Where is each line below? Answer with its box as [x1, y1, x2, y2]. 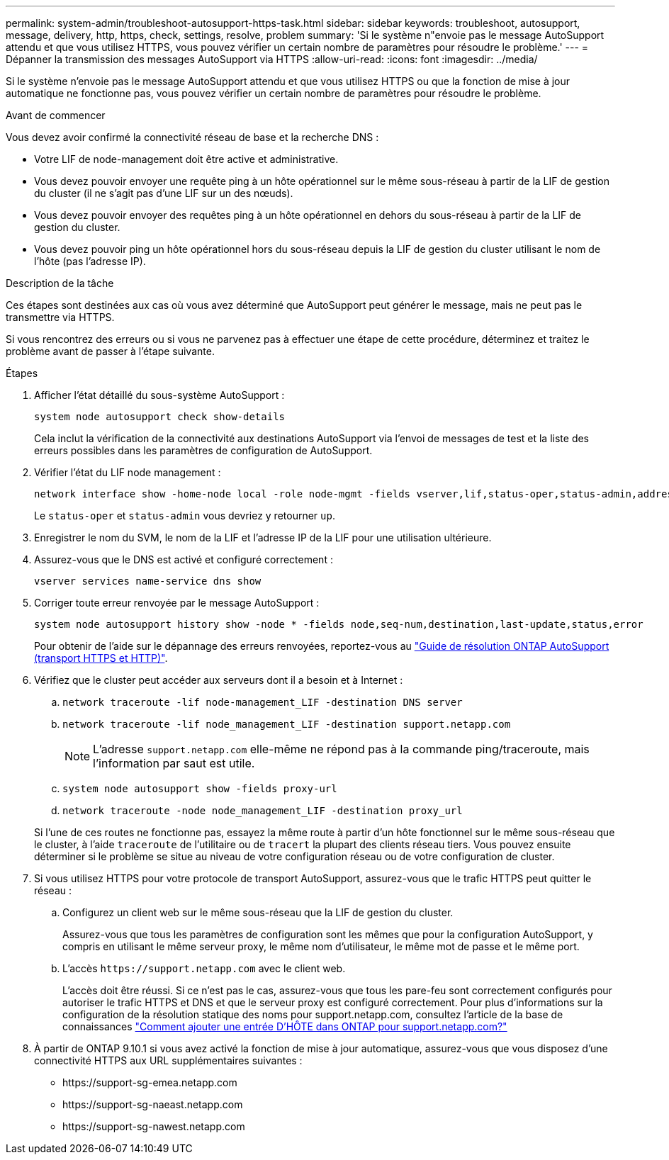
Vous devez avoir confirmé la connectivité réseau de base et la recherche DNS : [6, 131, 379, 143]
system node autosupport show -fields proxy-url [62, 783, 337, 794]
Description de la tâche [6, 277, 114, 289]
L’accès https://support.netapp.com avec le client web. [62, 962, 346, 974]
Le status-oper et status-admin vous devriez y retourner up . [34, 509, 335, 522]
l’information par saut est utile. [93, 756, 255, 770]
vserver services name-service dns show [34, 575, 262, 587]
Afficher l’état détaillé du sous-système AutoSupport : [34, 389, 285, 401]
